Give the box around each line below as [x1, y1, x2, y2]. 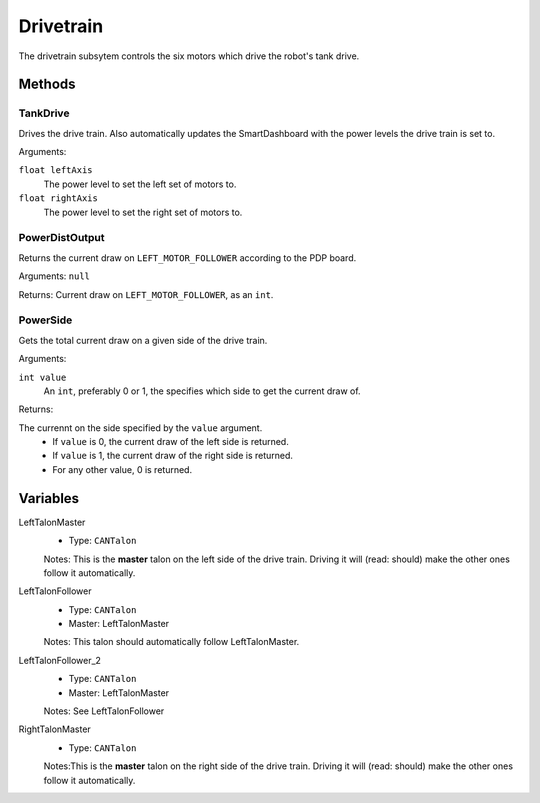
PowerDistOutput [18, 231, 105, 245]
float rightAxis [18, 193, 99, 204]
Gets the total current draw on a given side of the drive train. [18, 334, 268, 346]
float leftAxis [18, 165, 94, 176]
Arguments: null [18, 270, 90, 282]
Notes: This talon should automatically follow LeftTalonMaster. [43, 636, 300, 648]
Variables [18, 490, 80, 507]
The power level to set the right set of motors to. [43, 206, 243, 218]
